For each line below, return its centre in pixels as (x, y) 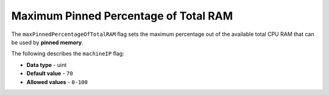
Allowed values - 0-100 (57, 82)
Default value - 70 (50, 74)
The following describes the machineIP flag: (68, 54)
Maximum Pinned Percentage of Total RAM (122, 16)
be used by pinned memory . (47, 42)
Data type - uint (47, 65)
